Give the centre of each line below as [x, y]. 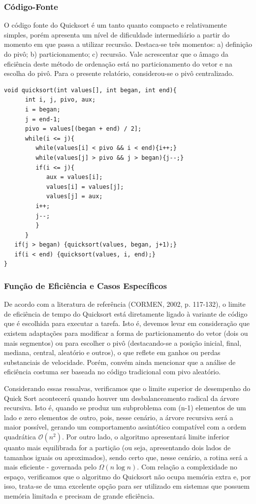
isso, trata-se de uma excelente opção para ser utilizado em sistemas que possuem [127, 486]
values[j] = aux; [74, 197]
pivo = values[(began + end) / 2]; [83, 129]
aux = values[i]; [74, 177]
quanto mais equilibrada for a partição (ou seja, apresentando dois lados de [117, 447]
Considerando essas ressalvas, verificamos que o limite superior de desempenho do [127, 388]
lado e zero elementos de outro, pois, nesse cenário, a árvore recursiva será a [119, 417]
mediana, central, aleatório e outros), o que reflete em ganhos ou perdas [112, 352]
